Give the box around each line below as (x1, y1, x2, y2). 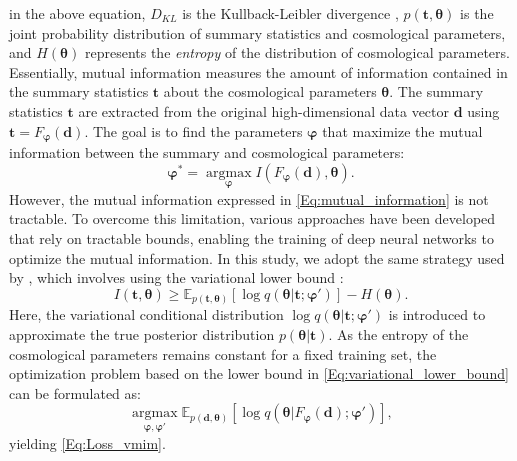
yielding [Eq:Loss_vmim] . (9, 432, 166, 453)
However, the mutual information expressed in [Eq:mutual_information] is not (9, 188, 489, 209)
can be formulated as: (9, 382, 141, 403)
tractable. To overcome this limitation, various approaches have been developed (9, 208, 496, 229)
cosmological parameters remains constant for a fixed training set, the (9, 343, 437, 364)
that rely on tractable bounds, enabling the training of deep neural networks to (9, 228, 494, 249)
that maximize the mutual (322, 120, 483, 141)
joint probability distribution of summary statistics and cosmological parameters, (9, 22, 506, 43)
